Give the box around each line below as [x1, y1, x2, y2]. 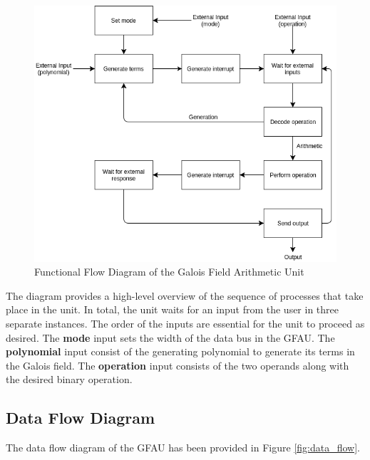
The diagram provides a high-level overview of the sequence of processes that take [6, 288, 364, 303]
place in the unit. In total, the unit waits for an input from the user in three [6, 302, 339, 317]
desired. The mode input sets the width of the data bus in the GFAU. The [6, 330, 335, 345]
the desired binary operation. [6, 372, 133, 387]
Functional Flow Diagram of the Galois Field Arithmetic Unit [34, 264, 304, 279]
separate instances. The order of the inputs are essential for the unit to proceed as [6, 316, 365, 331]
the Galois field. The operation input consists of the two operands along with [6, 357, 349, 372]
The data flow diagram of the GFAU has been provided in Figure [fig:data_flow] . [6, 440, 360, 455]
